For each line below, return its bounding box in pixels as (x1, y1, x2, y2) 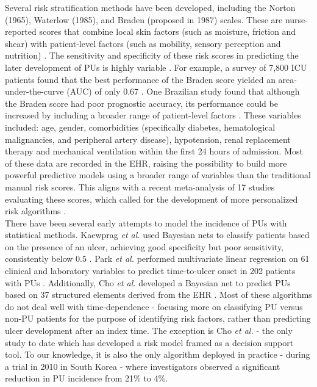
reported (5, 25, 37, 38)
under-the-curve (5, 85, 64, 98)
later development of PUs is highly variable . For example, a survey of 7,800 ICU (5, 60, 307, 73)
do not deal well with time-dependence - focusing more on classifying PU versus (5, 300, 303, 313)
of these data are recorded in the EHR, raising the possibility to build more (5, 156, 287, 169)
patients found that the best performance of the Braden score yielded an (5, 73, 276, 85)
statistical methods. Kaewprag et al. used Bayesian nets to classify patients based (5, 228, 310, 241)
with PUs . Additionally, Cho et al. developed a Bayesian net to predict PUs (5, 276, 291, 289)
